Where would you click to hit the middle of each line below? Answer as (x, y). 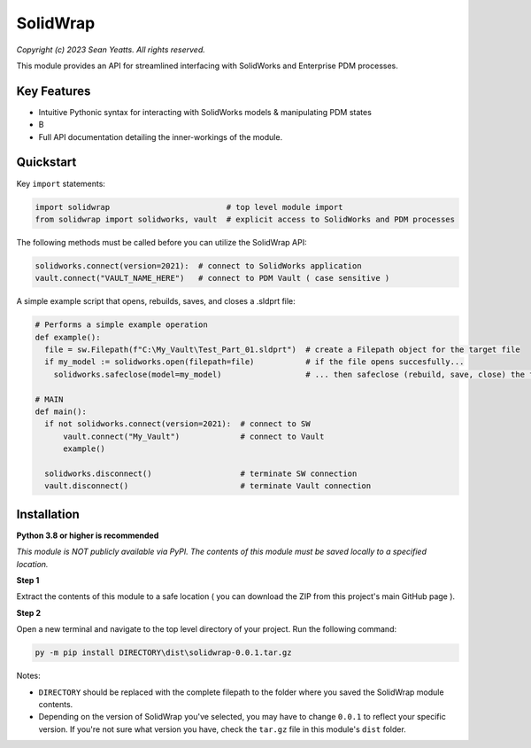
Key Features (54, 91)
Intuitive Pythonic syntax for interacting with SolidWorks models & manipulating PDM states (205, 112)
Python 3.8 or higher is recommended (88, 535)
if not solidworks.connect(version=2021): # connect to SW (177, 424)
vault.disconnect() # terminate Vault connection (208, 486)
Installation (48, 514)
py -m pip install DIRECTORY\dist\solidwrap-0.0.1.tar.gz (163, 653)
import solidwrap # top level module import (189, 207)
